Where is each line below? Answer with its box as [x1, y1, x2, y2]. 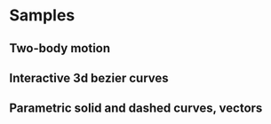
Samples [9, 5, 76, 26]
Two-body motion [9, 41, 111, 56]
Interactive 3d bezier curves [9, 70, 169, 85]
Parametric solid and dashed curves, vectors [9, 101, 263, 116]
